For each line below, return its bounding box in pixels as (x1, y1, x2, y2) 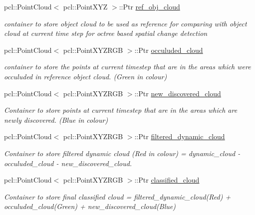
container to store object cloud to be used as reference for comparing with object (4, 18, 247, 28)
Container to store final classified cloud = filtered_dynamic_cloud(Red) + (4, 191, 231, 202)
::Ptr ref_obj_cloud (119, 1, 180, 11)
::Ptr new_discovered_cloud (134, 88, 221, 98)
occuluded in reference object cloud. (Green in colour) (4, 71, 167, 81)
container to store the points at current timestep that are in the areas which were (4, 61, 251, 72)
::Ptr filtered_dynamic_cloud (134, 131, 225, 142)
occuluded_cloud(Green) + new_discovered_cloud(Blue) (4, 201, 176, 212)
